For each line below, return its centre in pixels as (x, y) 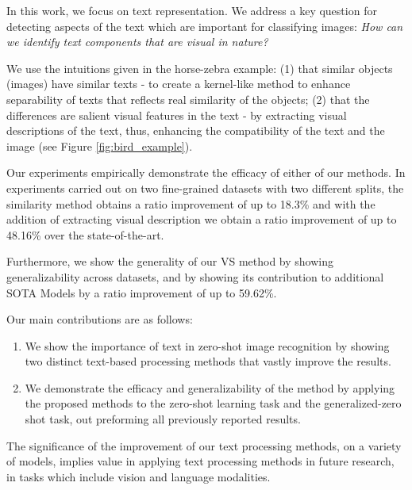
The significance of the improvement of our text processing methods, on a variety (204, 445)
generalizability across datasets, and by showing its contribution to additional (195, 276)
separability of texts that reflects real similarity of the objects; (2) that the (188, 99)
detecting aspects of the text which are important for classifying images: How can (205, 26)
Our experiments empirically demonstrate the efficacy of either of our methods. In (206, 172)
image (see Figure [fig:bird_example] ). (100, 145)
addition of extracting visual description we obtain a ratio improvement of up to (202, 219)
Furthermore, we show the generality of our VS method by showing (170, 261)
